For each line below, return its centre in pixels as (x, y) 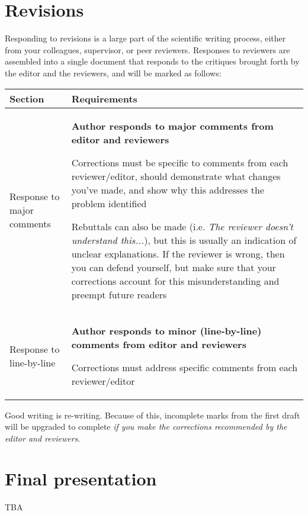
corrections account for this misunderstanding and (175, 281)
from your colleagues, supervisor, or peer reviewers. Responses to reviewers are (147, 49)
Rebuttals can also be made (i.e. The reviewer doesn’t (182, 226)
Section (27, 98)
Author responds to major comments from (172, 125)
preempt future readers (119, 294)
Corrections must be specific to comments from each (180, 162)
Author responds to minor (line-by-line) (166, 330)
